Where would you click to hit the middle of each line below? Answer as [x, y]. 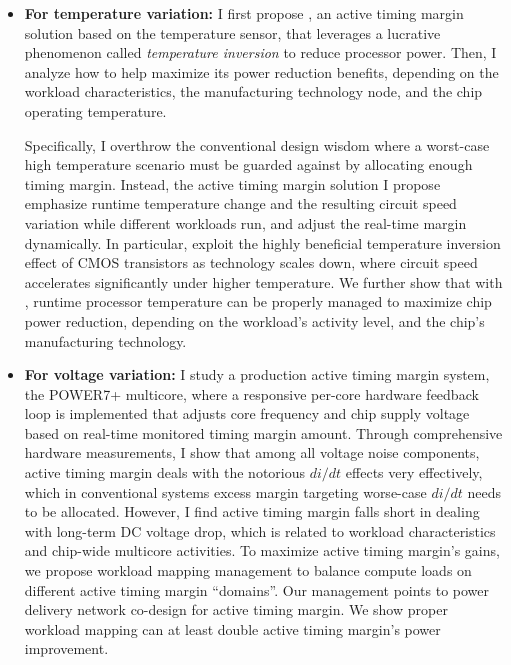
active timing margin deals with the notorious [165, 472]
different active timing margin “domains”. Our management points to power [257, 589]
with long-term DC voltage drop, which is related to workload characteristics [260, 530]
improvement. [66, 648]
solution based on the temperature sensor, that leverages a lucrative [232, 32]
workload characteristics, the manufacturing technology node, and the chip [253, 91]
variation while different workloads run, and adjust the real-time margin [245, 222]
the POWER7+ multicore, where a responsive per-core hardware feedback [251, 393]
